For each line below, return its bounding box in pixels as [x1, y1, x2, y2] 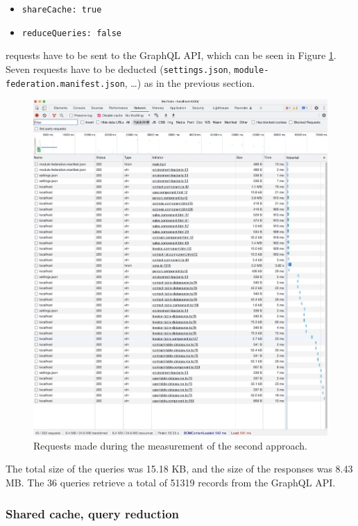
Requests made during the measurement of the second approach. [33, 438, 307, 452]
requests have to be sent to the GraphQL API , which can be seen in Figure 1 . [6, 48, 336, 63]
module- [234, 65, 269, 75]
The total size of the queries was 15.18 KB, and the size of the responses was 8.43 [6, 461, 353, 476]
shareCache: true [22, 5, 102, 15]
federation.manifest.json [6, 79, 125, 89]
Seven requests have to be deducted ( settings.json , [6, 61, 231, 76]
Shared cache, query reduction [6, 504, 180, 522]
